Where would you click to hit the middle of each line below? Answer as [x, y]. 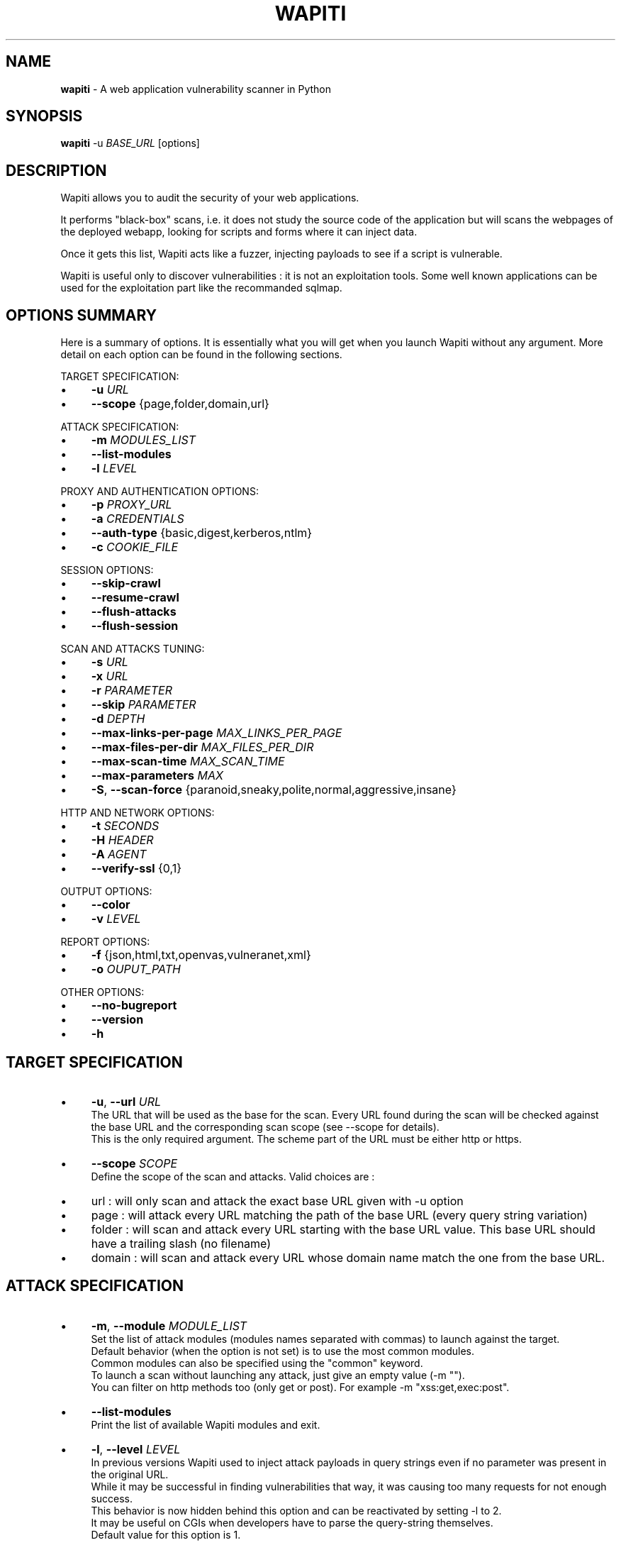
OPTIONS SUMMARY [82, 315]
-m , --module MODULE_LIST [169, 1325]
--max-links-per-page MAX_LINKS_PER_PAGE [217, 733]
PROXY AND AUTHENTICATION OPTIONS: [160, 492]
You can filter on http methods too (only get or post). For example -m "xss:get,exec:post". [300, 1387]
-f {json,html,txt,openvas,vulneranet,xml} [201, 955]
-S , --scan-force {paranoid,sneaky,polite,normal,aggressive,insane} [274, 790]
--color [111, 905]
